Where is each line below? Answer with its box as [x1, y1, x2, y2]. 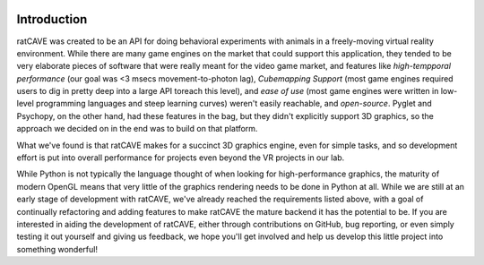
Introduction [16, 12, 88, 27]
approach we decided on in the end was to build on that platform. [16, 124, 258, 134]
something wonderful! [16, 244, 99, 254]
